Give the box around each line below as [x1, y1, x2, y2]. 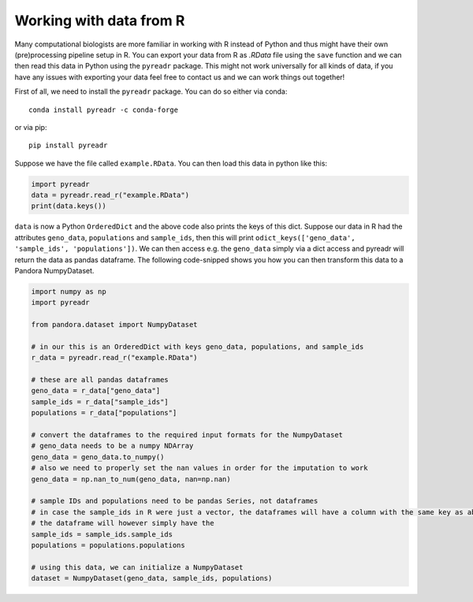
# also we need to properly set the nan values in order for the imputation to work [31, 463, 368, 473]
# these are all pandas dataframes [31, 375, 169, 385]
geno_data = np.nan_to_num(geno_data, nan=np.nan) [31, 474, 232, 484]
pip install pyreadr [28, 141, 108, 150]
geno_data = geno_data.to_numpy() [31, 452, 165, 461]
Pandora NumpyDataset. [14, 266, 95, 275]
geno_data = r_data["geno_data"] [31, 386, 161, 396]
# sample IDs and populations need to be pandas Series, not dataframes [31, 496, 318, 506]
